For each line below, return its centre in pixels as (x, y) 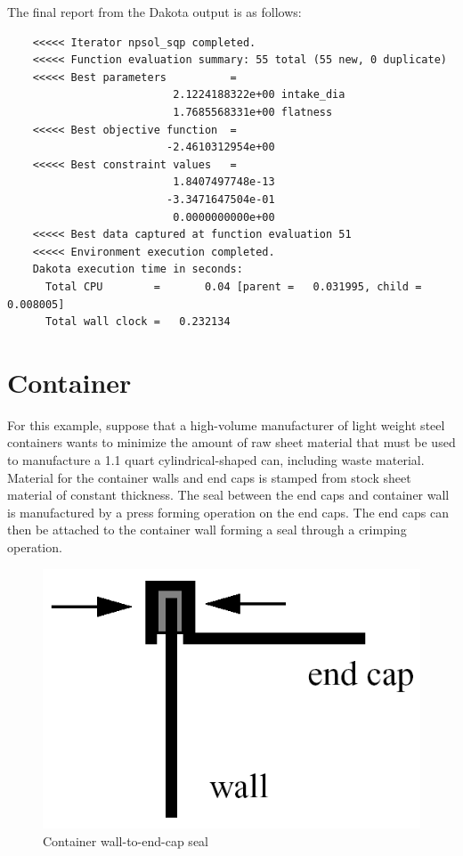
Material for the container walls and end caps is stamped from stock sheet (209, 477)
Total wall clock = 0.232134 (138, 322)
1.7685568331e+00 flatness (253, 112)
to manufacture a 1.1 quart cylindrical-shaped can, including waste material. (216, 460)
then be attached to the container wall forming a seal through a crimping (207, 530)
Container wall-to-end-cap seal (126, 840)
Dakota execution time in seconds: (138, 269)
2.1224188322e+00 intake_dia (259, 95)
